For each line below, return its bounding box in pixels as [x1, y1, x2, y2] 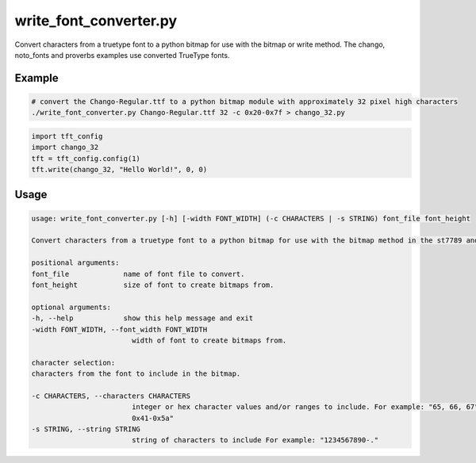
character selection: [31, 358, 116, 367]
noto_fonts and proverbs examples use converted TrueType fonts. [14, 50, 230, 59]
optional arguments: [31, 302, 111, 312]
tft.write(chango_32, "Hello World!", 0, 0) [31, 165, 208, 174]
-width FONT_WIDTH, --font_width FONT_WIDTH [31, 325, 208, 334]
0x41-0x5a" [131, 413, 175, 423]
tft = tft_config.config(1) [31, 154, 140, 163]
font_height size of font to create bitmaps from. [31, 281, 274, 289]
